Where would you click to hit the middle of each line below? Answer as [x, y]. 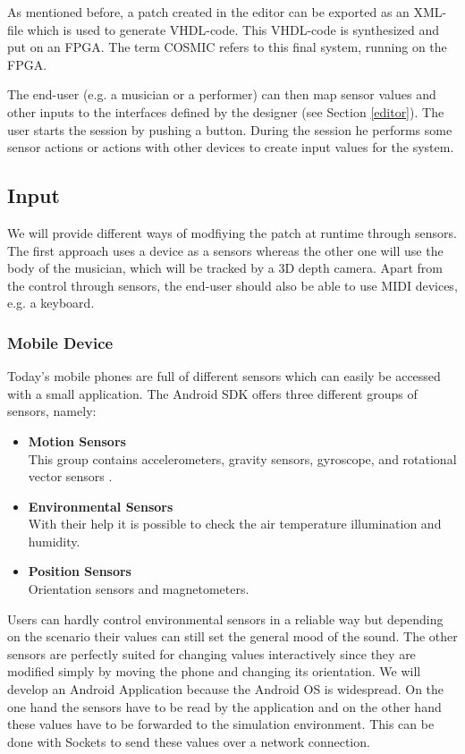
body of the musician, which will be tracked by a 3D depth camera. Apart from [225, 268]
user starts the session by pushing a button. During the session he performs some [230, 129]
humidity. [54, 541]
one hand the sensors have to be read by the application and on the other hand [224, 706]
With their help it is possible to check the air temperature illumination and [235, 524]
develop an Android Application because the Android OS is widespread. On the [226, 689]
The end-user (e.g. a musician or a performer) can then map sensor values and [222, 94]
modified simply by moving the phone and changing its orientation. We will [214, 671]
